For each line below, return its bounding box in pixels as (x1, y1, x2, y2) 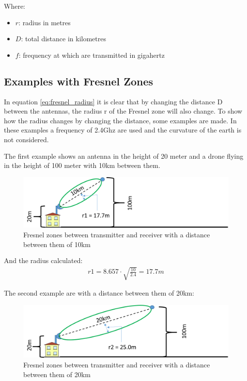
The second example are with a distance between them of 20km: (4, 288, 194, 298)
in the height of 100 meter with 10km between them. (4, 160, 160, 170)
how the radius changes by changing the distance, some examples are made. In (4, 115, 237, 125)
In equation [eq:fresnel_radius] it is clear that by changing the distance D (4, 96, 223, 106)
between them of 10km (23, 239, 91, 249)
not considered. (4, 134, 49, 144)
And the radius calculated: (4, 255, 83, 265)
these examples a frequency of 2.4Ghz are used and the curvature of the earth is (4, 125, 242, 135)
